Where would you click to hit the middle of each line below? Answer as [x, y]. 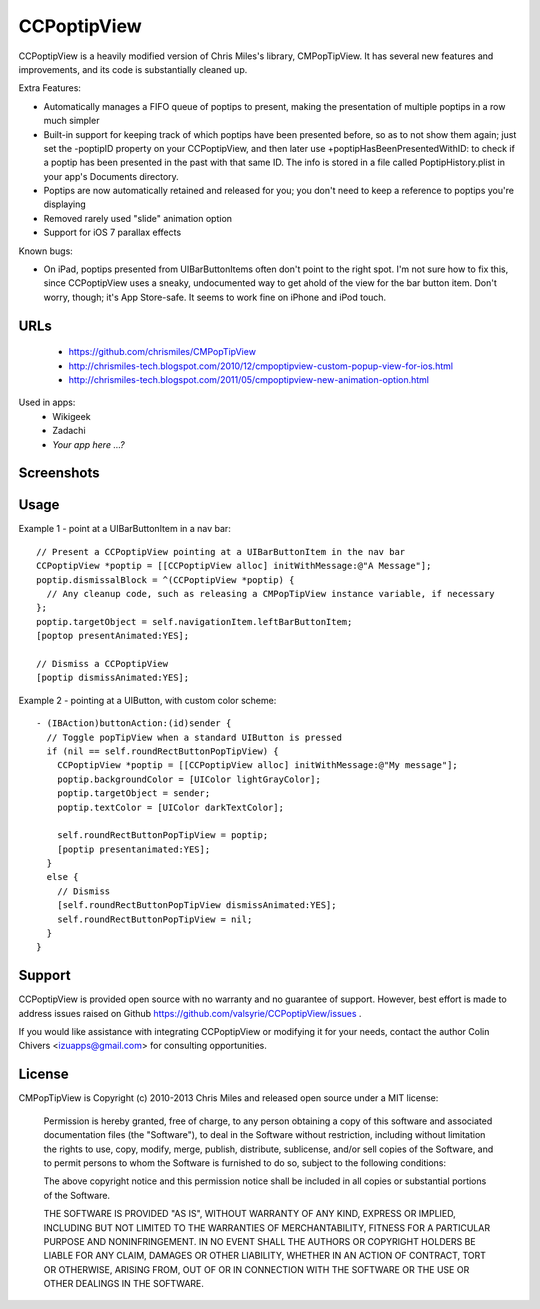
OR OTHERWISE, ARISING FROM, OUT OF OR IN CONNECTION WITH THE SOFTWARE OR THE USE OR [256, 1269]
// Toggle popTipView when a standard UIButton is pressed [194, 737]
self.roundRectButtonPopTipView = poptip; [162, 835]
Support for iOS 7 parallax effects [112, 232]
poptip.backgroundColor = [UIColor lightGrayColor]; [189, 779]
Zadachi [69, 431]
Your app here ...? [88, 444]
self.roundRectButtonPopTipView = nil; [154, 919]
